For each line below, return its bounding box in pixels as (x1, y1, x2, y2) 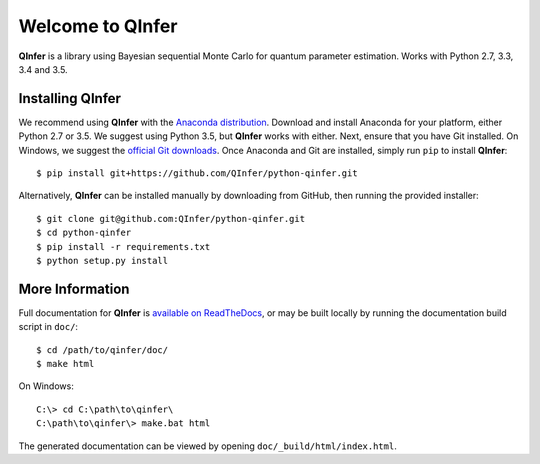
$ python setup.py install (36, 255, 169, 266)
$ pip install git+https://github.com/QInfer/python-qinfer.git (36, 168, 359, 179)
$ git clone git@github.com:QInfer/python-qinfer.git (36, 213, 305, 224)
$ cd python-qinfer (36, 227, 132, 239)
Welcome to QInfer (18, 15, 178, 37)
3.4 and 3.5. (18, 63, 69, 75)
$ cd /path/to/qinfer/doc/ (36, 344, 169, 355)
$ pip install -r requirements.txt (36, 241, 211, 252)
